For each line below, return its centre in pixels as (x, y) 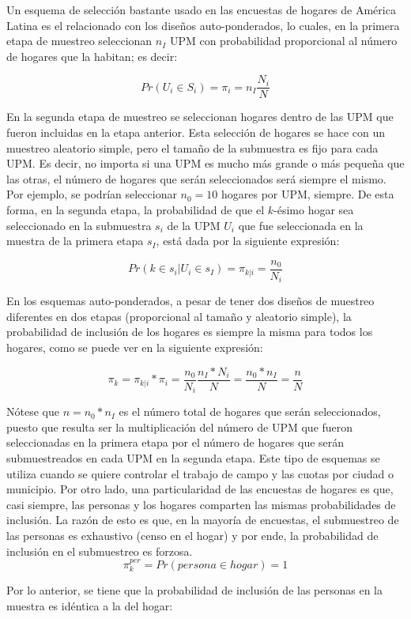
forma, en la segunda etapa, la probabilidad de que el (136, 209)
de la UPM (194, 225)
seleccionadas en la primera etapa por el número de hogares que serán (175, 442)
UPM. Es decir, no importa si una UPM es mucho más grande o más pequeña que (205, 163)
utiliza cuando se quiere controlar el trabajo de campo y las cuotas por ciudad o (200, 473)
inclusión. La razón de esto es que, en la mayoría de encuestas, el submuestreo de (203, 520)
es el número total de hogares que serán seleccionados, (250, 411)
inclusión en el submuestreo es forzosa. (100, 551)
